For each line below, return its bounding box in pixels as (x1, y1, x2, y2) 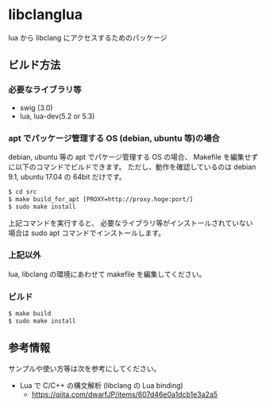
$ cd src (8, 188, 37, 196)
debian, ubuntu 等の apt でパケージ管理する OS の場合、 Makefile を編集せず (8, 152, 259, 161)
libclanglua (8, 6, 83, 24)
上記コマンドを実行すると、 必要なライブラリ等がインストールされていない (8, 218, 253, 227)
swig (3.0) (19, 103, 53, 112)
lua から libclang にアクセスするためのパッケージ (8, 33, 168, 42)
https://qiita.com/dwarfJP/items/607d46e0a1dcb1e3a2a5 (31, 390, 218, 399)
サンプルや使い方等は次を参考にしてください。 (8, 363, 161, 373)
